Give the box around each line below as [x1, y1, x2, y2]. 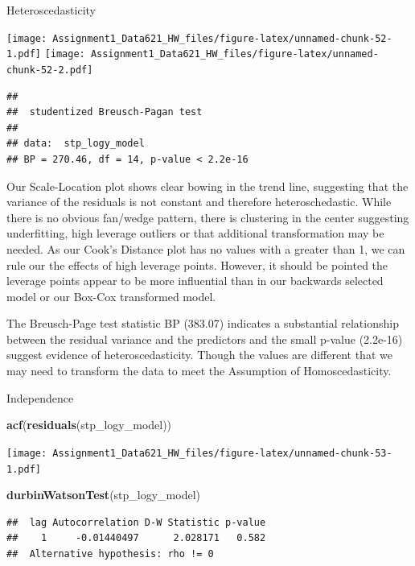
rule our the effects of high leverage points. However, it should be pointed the [6, 256, 388, 273]
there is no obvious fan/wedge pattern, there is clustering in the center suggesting [6, 209, 409, 225]
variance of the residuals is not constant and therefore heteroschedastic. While [6, 193, 392, 210]
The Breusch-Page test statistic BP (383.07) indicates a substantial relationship [6, 315, 399, 332]
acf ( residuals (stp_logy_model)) [6, 416, 172, 433]
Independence [6, 389, 74, 406]
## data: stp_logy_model [6, 138, 145, 150]
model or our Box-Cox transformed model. [6, 287, 216, 304]
